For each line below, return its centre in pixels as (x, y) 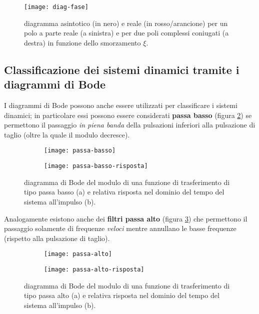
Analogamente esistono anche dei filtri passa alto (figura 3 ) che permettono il (126, 218)
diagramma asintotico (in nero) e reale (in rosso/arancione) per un (126, 23)
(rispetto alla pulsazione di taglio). (57, 238)
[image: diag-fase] (56, 7)
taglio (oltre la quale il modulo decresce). (67, 134)
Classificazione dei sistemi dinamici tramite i (122, 69)
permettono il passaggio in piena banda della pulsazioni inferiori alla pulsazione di (130, 125)
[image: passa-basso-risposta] (96, 166)
